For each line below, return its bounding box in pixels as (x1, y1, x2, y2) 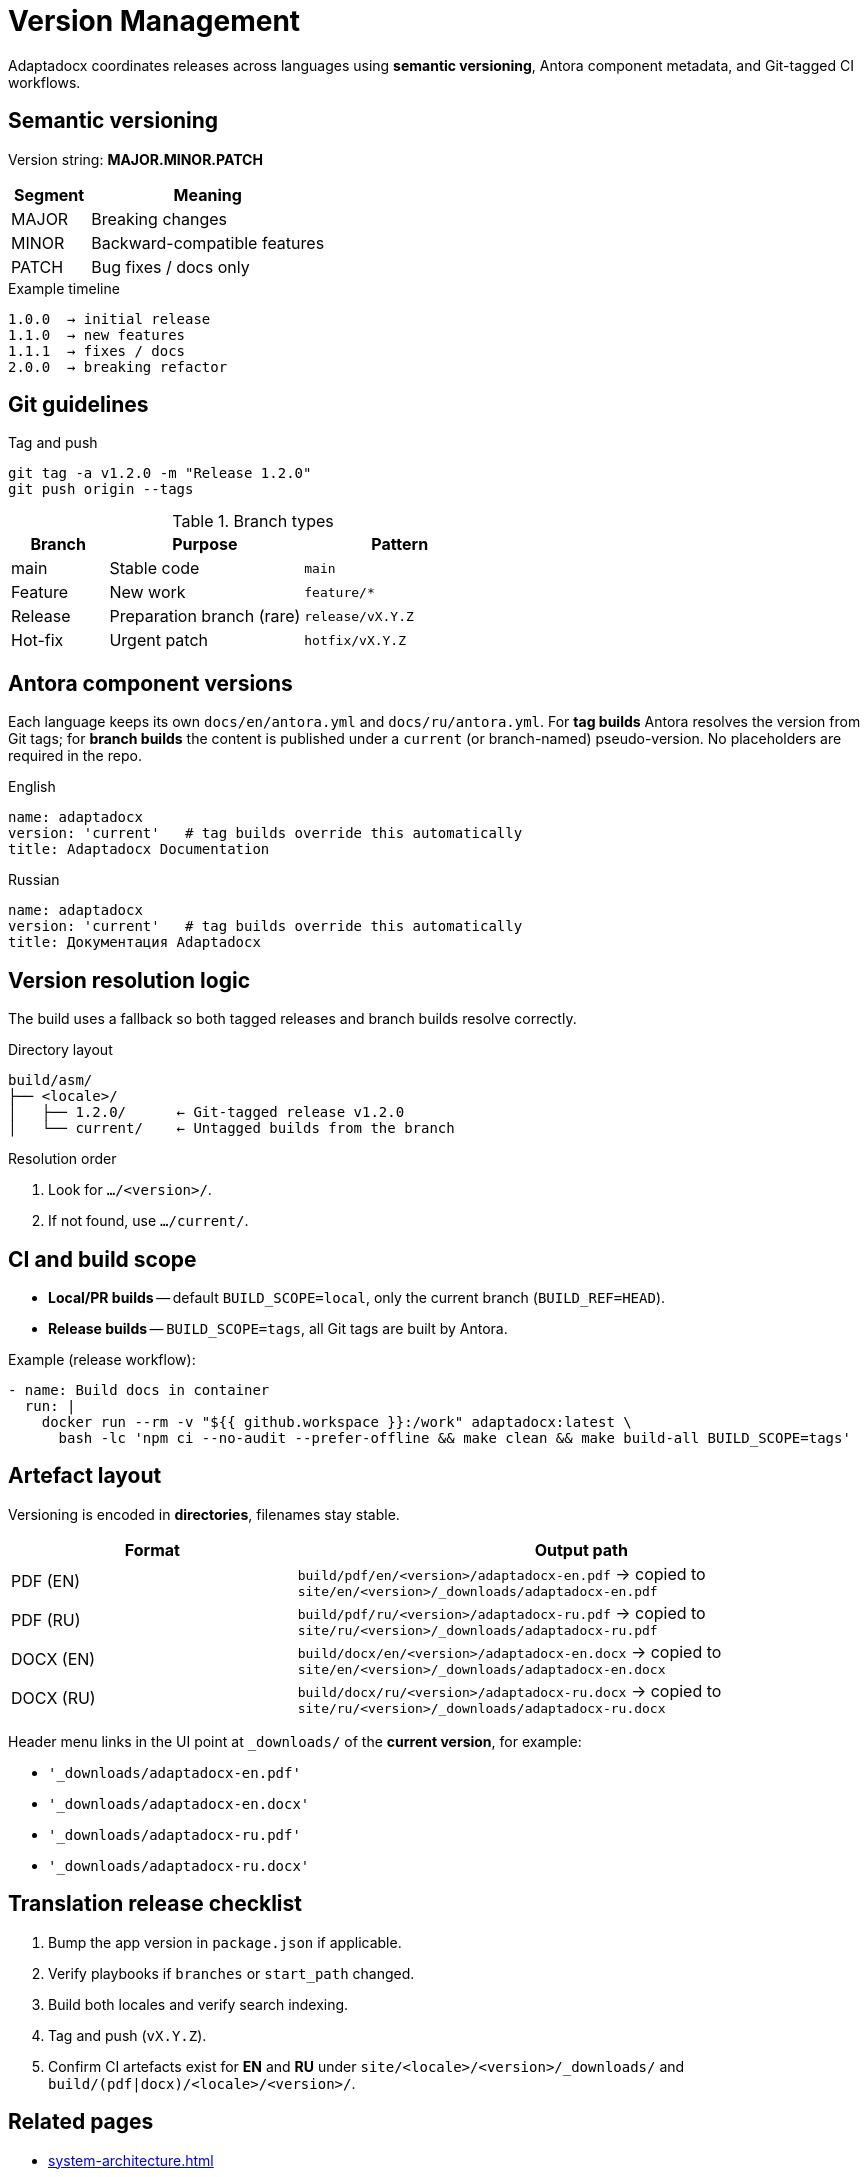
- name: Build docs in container (8, 1381, 270, 1398)
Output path (534, 1539, 628, 1560)
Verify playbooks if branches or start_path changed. (48, 1964, 415, 1982)
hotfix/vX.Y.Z (304, 632, 407, 648)
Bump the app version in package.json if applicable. (48, 1933, 402, 1951)
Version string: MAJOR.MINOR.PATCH (8, 150, 263, 168)
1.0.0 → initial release (8, 310, 211, 327)
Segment (14, 184, 85, 205)
